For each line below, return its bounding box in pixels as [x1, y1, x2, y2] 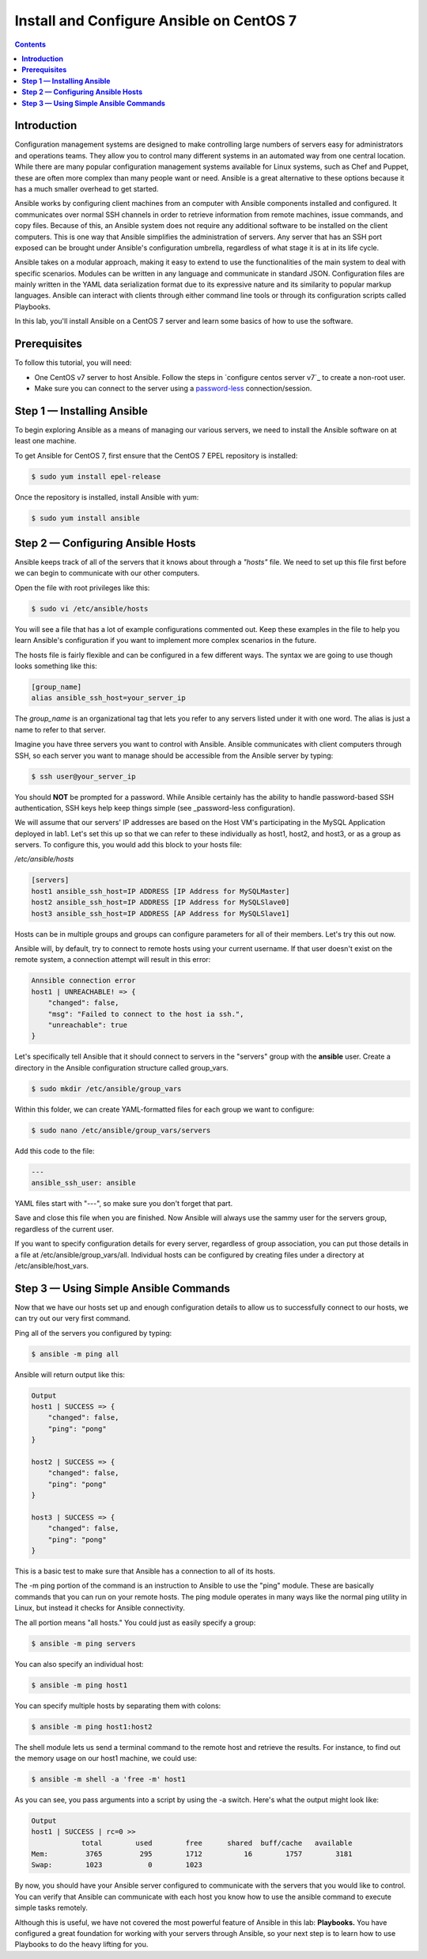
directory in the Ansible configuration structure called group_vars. [14, 1063, 229, 1072]
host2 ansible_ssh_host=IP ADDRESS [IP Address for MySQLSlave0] [31, 898, 290, 907]
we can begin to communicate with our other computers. [14, 569, 200, 578]
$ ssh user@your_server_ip [31, 772, 136, 781]
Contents [14, 40, 47, 49]
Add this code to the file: [14, 1146, 95, 1155]
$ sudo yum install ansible [31, 513, 140, 523]
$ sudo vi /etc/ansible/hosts [31, 604, 149, 613]
